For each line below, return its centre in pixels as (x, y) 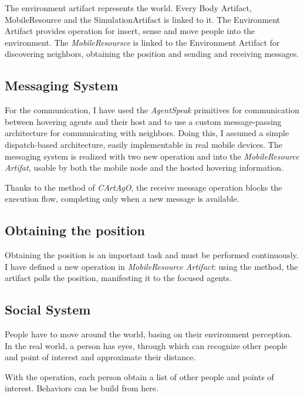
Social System (48, 309)
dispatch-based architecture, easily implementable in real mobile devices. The (143, 144)
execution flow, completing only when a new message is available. (122, 199)
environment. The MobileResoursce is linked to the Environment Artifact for (142, 42)
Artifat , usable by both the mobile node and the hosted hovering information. (144, 167)
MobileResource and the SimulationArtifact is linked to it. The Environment (143, 19)
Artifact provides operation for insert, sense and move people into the (130, 31)
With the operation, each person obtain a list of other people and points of (139, 376)
